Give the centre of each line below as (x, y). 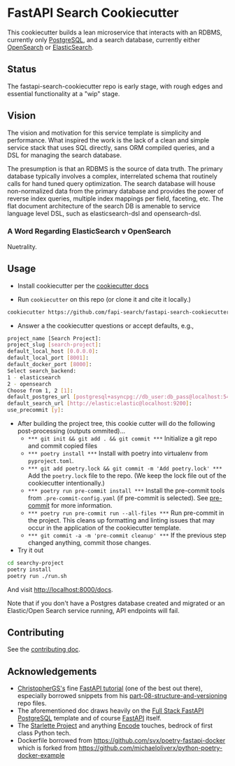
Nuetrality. (22, 246)
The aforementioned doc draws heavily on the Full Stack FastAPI (111, 711)
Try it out (30, 550)
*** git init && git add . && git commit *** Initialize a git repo (122, 438)
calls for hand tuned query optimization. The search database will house (111, 183)
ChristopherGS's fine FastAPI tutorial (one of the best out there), (110, 688)
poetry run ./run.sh (37, 576)
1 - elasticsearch (34, 377)
